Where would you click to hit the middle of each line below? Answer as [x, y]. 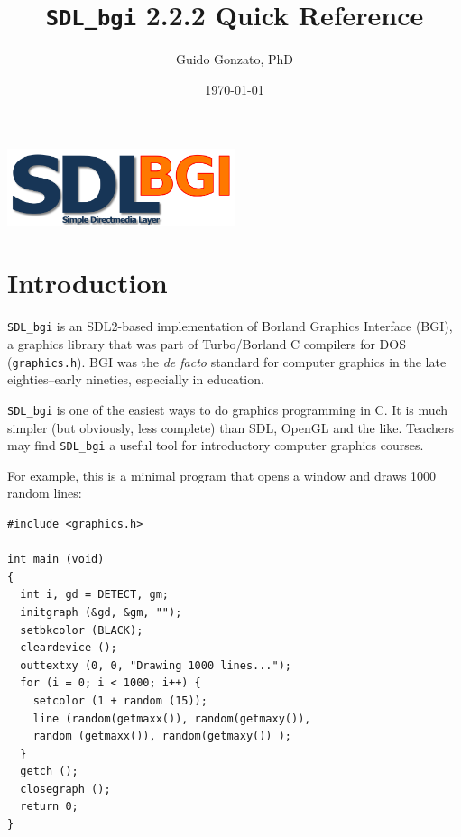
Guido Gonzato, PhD [235, 59]
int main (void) [56, 560]
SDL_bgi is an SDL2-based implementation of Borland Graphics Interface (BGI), [230, 326]
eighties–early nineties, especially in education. [136, 379]
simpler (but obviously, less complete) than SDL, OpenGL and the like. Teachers [231, 427]
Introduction [88, 283]
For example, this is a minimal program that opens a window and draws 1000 [222, 475]
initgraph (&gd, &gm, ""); [101, 612]
